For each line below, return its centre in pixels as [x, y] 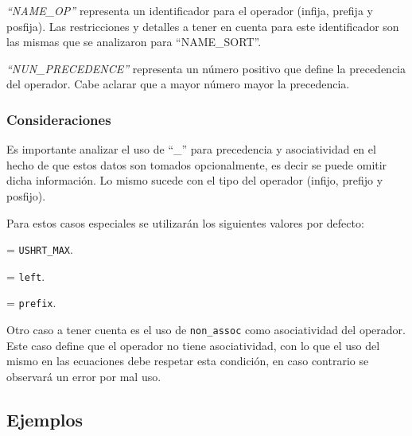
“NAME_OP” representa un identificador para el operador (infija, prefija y [190, 10]
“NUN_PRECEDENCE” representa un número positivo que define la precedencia [206, 68]
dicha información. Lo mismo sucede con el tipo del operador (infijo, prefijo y [195, 180]
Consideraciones [59, 119]
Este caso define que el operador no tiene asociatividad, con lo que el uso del [193, 345]
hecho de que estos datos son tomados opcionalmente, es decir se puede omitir [197, 164]
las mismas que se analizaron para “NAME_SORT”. [134, 42]
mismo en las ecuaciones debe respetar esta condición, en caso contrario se [188, 361]
